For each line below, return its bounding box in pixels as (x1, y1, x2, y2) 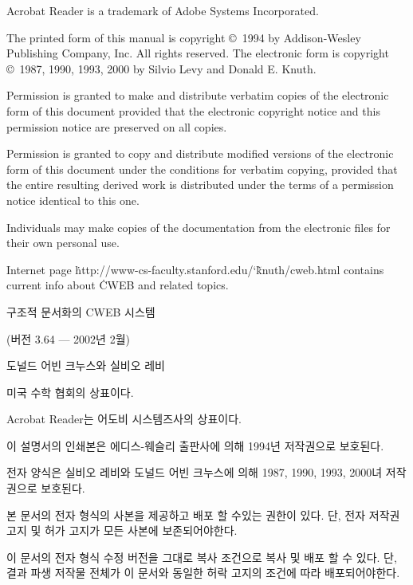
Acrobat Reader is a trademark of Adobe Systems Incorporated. (6, 2, 319, 18)
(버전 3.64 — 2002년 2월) (6, 330, 130, 347)
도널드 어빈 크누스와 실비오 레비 (6, 357, 165, 374)
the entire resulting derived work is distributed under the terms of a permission (6, 176, 394, 193)
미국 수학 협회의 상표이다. (6, 383, 134, 400)
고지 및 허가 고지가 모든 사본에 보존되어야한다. (6, 522, 238, 539)
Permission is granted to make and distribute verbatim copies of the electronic (6, 87, 389, 104)
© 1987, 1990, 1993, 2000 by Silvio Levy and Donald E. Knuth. (6, 60, 317, 77)
